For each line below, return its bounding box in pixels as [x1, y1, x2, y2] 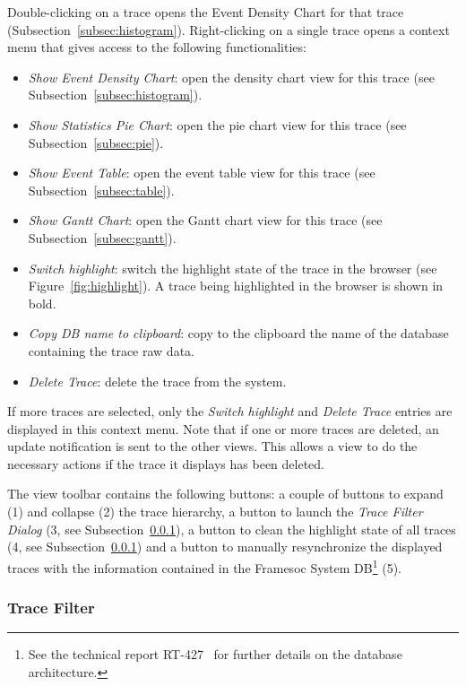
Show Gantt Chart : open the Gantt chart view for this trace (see [28, 211, 383, 230]
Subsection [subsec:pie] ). [28, 133, 164, 152]
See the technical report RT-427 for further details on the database [28, 645, 402, 664]
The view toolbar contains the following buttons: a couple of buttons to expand [7, 484, 444, 503]
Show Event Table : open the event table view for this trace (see [28, 163, 375, 182]
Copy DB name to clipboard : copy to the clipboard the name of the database [28, 324, 449, 343]
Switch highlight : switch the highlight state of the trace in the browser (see [28, 258, 437, 277]
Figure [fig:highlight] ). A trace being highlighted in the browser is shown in [28, 276, 444, 295]
